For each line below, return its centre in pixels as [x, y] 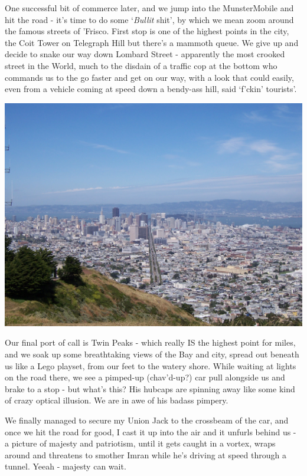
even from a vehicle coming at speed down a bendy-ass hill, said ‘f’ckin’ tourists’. [151, 89]
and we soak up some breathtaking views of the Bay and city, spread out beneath [152, 354]
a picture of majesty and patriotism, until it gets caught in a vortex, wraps [140, 443]
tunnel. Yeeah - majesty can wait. [66, 466]
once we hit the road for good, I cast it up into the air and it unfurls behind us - [151, 431]
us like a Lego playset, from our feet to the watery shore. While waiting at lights [151, 365]
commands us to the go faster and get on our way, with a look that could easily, [149, 77]
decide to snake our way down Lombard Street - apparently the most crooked [145, 54]
